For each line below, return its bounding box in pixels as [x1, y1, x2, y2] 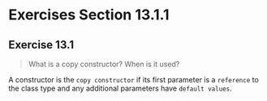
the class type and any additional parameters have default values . [8, 83, 233, 93]
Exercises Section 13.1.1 [8, 6, 170, 24]
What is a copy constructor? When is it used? [28, 59, 180, 69]
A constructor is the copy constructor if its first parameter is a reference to [8, 75, 260, 84]
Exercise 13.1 [8, 38, 75, 52]
